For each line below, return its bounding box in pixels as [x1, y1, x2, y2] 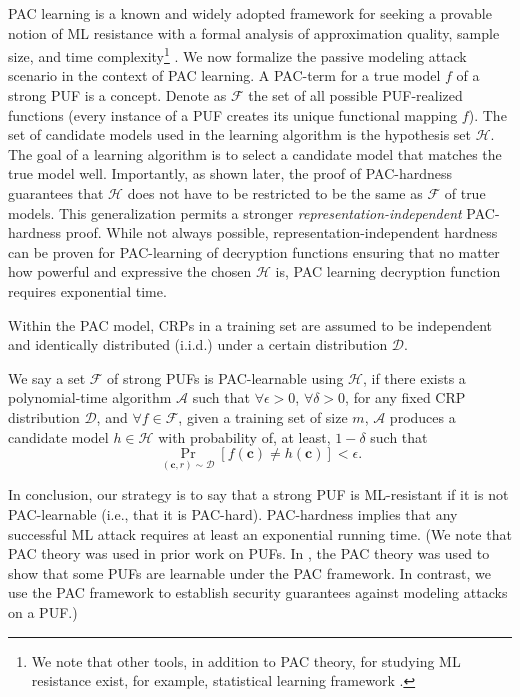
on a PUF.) [8, 601, 78, 622]
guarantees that [8, 183, 104, 203]
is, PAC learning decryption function [275, 261, 501, 282]
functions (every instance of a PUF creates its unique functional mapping [8, 104, 458, 125]
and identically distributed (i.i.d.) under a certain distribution [8, 334, 388, 355]
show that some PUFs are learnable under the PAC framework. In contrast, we [8, 562, 491, 583]
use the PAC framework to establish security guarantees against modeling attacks [8, 582, 508, 603]
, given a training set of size [178, 406, 348, 427]
